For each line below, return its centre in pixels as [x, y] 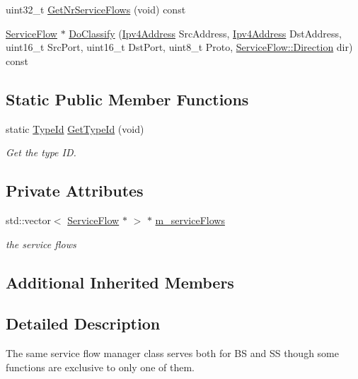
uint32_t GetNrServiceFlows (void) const [96, 9]
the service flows [41, 244]
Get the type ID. [41, 152]
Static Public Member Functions [127, 99]
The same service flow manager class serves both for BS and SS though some [172, 353]
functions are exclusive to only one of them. [100, 367]
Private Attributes [75, 191]
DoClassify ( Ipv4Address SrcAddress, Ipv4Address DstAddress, [205, 33]
